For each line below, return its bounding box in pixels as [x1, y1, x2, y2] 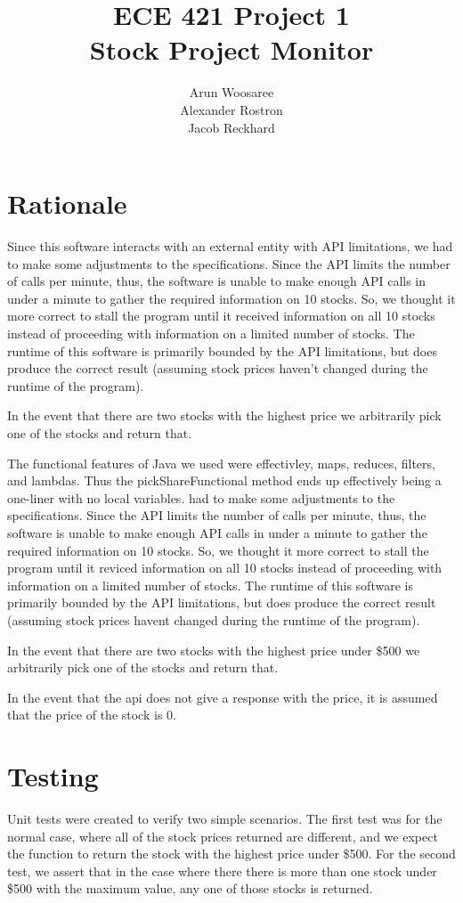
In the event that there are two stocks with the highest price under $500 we [7, 640, 420, 659]
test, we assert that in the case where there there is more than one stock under [7, 861, 437, 880]
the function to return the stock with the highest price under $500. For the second [7, 844, 456, 863]
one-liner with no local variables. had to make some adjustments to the [7, 488, 395, 507]
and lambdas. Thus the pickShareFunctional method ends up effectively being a [7, 471, 442, 490]
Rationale [7, 185, 127, 222]
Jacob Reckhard [188, 118, 275, 136]
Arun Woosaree [189, 83, 274, 102]
